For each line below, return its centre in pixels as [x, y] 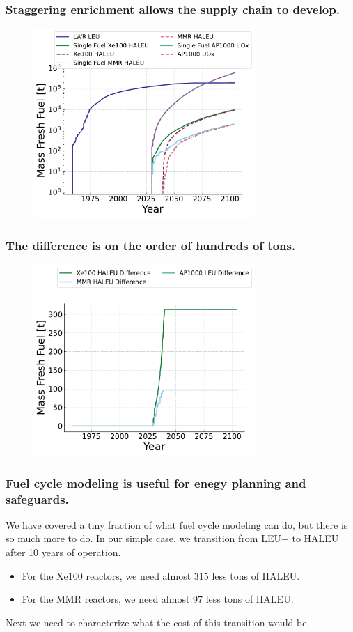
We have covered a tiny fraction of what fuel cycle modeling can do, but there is [177, 524]
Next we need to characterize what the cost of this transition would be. [158, 622]
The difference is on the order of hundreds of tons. [151, 245]
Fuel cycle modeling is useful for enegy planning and [156, 483]
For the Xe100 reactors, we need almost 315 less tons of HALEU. [161, 575]
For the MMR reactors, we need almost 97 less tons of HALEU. [158, 599]
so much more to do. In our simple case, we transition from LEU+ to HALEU [172, 538]
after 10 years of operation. [63, 552]
